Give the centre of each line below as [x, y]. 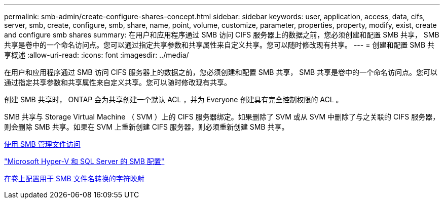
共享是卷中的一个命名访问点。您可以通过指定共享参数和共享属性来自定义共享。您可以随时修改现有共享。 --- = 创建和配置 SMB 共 [219, 45]
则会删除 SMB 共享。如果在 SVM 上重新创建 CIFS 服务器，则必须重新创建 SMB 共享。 [146, 127]
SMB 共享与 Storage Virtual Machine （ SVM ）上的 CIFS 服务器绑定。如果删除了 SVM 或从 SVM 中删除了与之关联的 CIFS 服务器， [222, 117]
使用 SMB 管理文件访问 [42, 144]
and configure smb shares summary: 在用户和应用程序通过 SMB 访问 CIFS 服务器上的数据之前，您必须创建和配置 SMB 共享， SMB [222, 35]
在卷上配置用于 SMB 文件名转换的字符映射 [74, 178]
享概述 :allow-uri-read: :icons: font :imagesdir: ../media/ [97, 55]
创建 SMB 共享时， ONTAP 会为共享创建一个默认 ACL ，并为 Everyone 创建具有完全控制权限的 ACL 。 [174, 99]
